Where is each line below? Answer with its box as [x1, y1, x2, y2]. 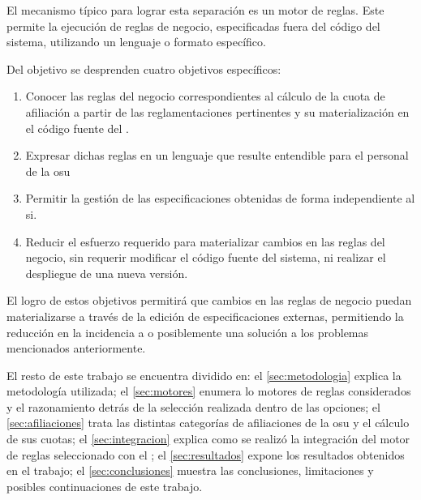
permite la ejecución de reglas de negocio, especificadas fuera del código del [6, 17, 380, 34]
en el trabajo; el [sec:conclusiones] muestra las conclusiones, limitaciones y [6, 462, 374, 479]
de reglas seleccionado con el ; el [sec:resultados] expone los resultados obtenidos [6, 446, 405, 463]
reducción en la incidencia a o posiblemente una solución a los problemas [6, 323, 369, 340]
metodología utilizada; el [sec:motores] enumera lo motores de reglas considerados [6, 382, 411, 400]
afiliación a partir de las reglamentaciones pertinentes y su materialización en [25, 103, 410, 120]
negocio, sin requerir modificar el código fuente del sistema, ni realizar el [25, 249, 386, 266]
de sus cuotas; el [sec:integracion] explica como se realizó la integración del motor [6, 430, 410, 447]
